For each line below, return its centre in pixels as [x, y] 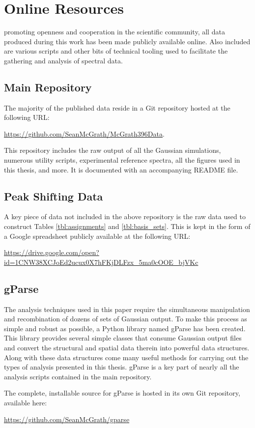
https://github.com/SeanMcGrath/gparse [67, 419]
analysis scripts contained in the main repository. [78, 376]
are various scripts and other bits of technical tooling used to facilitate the [116, 51]
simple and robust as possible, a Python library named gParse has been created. [125, 328]
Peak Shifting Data [54, 196]
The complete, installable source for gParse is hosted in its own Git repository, [122, 393]
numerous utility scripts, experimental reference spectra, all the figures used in [122, 160]
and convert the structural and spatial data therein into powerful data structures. [127, 348]
